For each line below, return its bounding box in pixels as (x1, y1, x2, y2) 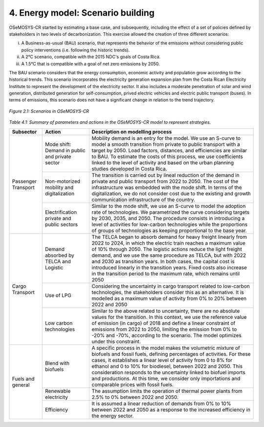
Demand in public (44, 147, 86, 154)
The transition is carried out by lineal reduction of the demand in (91, 172, 240, 179)
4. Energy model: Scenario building (9, 7, 155, 18)
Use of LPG (44, 292, 72, 298)
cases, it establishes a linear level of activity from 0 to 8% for (91, 357, 233, 363)
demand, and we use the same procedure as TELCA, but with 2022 (91, 252, 246, 259)
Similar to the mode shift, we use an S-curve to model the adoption (91, 202, 246, 209)
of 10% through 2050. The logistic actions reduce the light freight (91, 246, 242, 252)
